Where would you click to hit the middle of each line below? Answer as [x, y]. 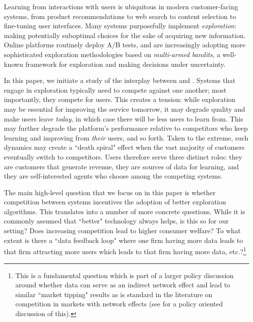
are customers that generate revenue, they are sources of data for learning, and [121, 166]
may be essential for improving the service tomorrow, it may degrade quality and [125, 109]
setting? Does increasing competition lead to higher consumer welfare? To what [122, 231]
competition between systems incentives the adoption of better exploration [115, 202]
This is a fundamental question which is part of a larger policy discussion [125, 275]
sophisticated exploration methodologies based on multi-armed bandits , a [112, 54]
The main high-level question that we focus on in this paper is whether [110, 192]
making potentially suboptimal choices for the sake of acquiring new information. [125, 35]
